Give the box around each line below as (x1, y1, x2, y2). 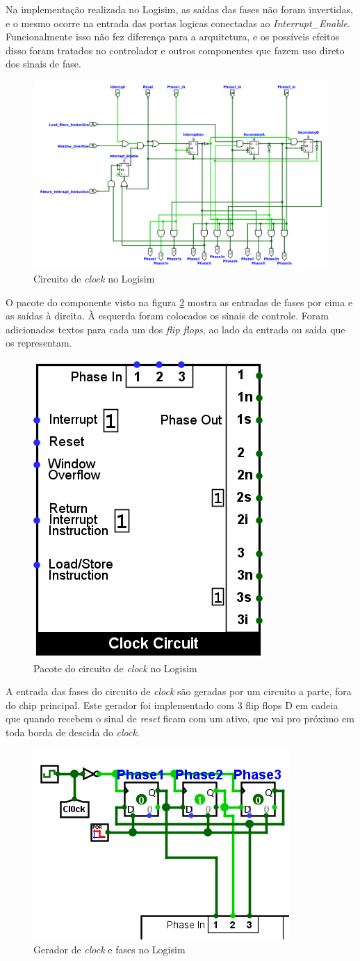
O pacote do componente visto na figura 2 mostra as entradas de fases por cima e (6, 294, 353, 309)
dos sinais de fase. (6, 56, 81, 71)
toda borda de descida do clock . (6, 724, 140, 739)
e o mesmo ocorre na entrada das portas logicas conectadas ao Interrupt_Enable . (6, 15, 350, 30)
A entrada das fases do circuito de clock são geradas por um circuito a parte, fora (6, 684, 352, 699)
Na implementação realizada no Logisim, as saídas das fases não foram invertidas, (6, 2, 353, 16)
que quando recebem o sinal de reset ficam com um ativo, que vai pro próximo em (6, 711, 354, 726)
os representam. (6, 335, 72, 350)
